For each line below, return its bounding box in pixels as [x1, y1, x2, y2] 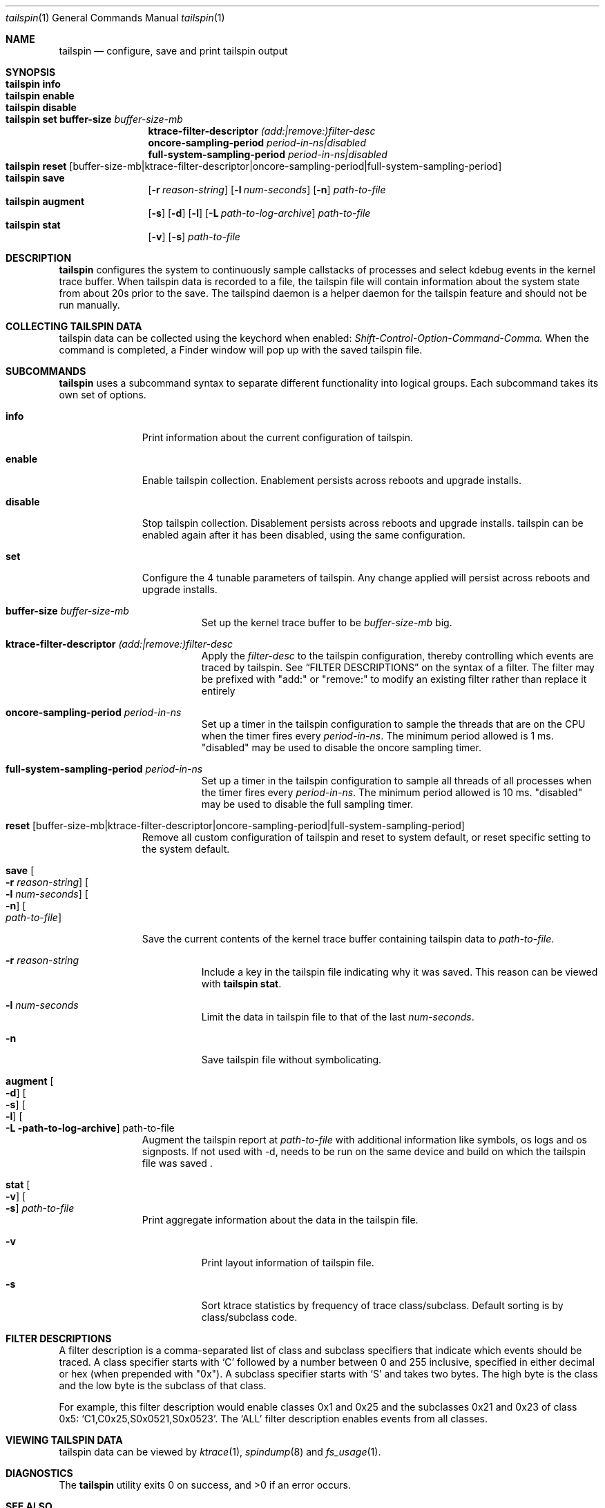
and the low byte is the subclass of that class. [59, 1380, 267, 1391]
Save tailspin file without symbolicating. [201, 1054, 382, 1065]
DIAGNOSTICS [6, 1467, 73, 1479]
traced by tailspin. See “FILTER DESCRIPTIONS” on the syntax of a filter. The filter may [201, 661, 595, 673]
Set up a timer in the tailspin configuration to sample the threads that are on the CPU [201, 718, 586, 730]
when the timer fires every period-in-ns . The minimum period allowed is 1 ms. [201, 730, 554, 742]
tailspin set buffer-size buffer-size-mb [6, 113, 183, 125]
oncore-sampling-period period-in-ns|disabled [148, 137, 366, 148]
